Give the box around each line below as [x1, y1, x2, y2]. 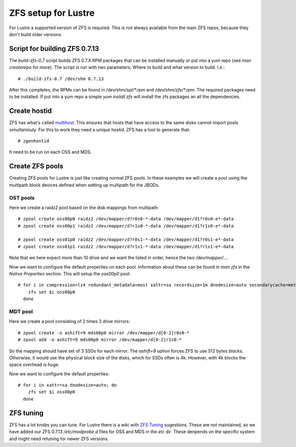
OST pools [9, 194, 35, 201]
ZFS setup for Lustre [9, 7, 95, 18]
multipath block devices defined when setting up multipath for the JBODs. [9, 182, 160, 188]
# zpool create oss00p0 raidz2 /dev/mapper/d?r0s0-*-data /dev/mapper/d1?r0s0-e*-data [18, 216, 234, 222]
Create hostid [9, 107, 52, 115]
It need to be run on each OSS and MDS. [9, 149, 92, 155]
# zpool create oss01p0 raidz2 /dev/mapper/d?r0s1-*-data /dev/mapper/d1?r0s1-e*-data [18, 237, 234, 242]
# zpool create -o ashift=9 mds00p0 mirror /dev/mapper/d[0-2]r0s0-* [18, 330, 190, 336]
